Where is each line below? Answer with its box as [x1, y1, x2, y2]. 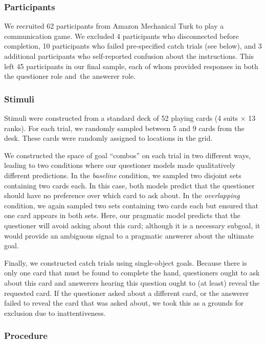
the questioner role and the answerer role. [4, 71, 136, 81]
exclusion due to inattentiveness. [4, 307, 106, 318]
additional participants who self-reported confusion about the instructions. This [4, 51, 254, 61]
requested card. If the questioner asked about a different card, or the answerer [4, 287, 249, 298]
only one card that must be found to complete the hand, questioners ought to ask [4, 267, 260, 278]
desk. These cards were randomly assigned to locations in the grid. [4, 133, 213, 143]
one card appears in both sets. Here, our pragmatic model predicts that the [4, 210, 240, 221]
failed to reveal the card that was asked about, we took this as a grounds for [4, 297, 244, 308]
